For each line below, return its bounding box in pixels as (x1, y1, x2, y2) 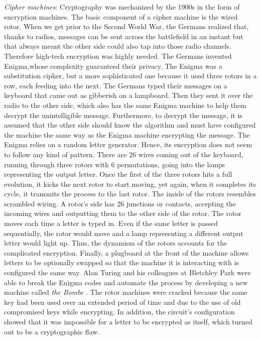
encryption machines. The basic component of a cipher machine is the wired (4, 11, 238, 22)
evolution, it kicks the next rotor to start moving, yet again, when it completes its (4, 178, 256, 189)
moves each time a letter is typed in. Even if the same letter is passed (4, 218, 218, 229)
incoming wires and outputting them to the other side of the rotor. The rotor (4, 208, 241, 218)
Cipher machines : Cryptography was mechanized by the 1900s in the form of (4, 2, 240, 12)
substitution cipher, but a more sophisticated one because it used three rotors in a (4, 70, 257, 81)
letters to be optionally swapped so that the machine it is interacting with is (4, 257, 239, 268)
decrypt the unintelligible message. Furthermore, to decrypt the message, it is (4, 109, 242, 120)
